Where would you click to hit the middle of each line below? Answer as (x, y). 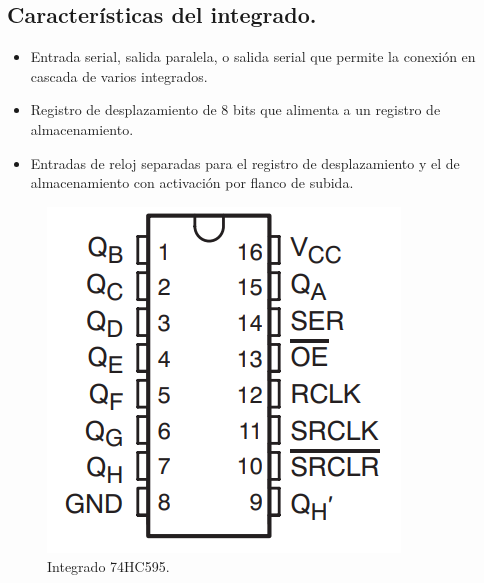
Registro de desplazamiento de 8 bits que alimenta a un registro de (235, 109)
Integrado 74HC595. (108, 566)
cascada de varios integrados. (119, 75)
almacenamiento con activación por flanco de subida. (192, 182)
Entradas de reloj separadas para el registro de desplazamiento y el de (245, 162)
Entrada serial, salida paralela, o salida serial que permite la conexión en (253, 56)
